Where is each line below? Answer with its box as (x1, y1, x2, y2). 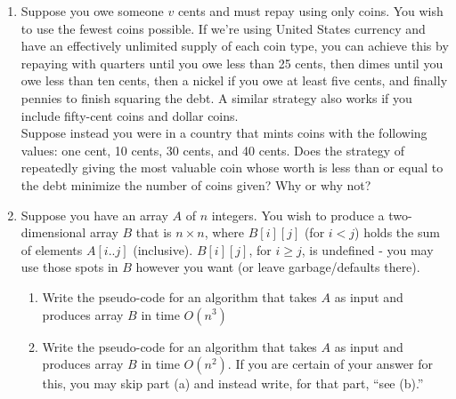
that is (135, 223, 172, 242)
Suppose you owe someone (20, 2, 164, 20)
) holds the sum (354, 223, 440, 242)
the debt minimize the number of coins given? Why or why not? (20, 175, 371, 194)
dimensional (20, 223, 86, 242)
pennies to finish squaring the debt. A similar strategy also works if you (20, 88, 412, 107)
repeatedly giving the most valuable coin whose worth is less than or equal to (20, 158, 444, 177)
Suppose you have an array (20, 205, 168, 224)
